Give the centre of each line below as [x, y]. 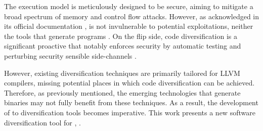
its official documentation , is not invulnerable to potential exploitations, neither [129, 26]
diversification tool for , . [42, 122]
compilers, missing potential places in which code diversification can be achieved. [129, 83]
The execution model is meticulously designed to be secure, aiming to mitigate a [129, 6]
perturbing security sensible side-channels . [70, 55]
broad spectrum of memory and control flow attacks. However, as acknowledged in [131, 16]
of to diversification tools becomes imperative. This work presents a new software [130, 112]
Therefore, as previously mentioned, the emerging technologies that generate [122, 92]
